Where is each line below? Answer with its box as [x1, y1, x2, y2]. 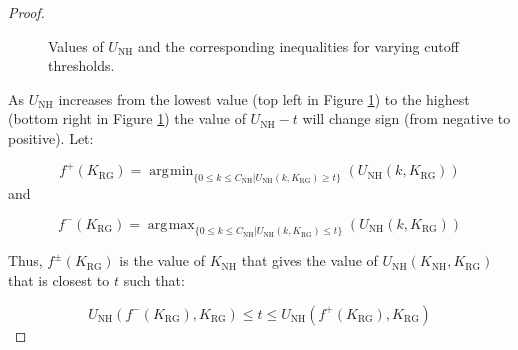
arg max [147, 217, 195, 232]
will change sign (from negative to [302, 108, 511, 129]
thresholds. [48, 55, 115, 76]
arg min [149, 164, 194, 179]
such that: [123, 269, 185, 290]
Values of [48, 35, 104, 56]
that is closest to [8, 269, 110, 290]
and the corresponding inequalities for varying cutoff [138, 35, 459, 56]
